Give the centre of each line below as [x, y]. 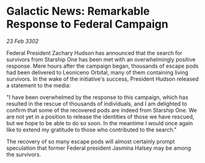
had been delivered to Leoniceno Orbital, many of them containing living [97, 72]
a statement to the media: [39, 85]
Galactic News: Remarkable [78, 11]
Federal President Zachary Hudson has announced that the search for [94, 53]
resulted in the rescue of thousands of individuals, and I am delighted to [97, 103]
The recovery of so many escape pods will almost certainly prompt [91, 141]
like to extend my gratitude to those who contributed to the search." [91, 129]
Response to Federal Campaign [87, 24]
